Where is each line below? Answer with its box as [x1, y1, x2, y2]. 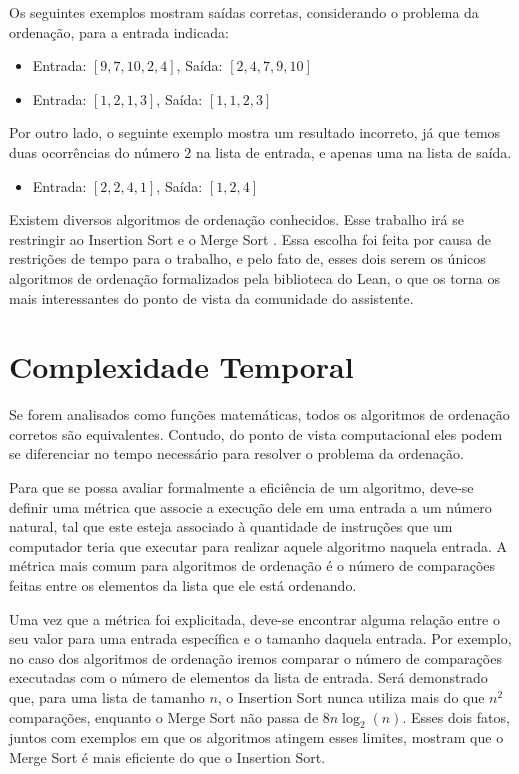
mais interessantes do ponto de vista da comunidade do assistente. [9, 287, 414, 308]
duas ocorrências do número [9, 141, 180, 162]
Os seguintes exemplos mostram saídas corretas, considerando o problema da [9, 2, 479, 22]
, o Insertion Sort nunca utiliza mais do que [217, 686, 485, 707]
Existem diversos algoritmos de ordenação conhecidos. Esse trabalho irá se [9, 209, 464, 230]
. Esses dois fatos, [402, 706, 510, 727]
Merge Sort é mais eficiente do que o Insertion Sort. [9, 746, 326, 767]
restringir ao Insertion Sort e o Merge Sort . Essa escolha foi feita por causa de [9, 228, 492, 249]
